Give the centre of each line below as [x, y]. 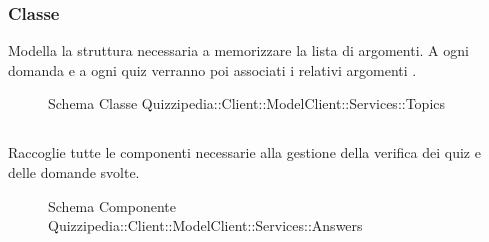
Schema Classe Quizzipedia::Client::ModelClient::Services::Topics [247, 103]
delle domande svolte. [74, 171]
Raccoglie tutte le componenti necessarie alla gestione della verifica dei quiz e [244, 152]
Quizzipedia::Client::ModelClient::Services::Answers [205, 225]
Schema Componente [112, 205]
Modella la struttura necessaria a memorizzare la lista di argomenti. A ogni [238, 50]
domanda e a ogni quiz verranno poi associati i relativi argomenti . [212, 69]
